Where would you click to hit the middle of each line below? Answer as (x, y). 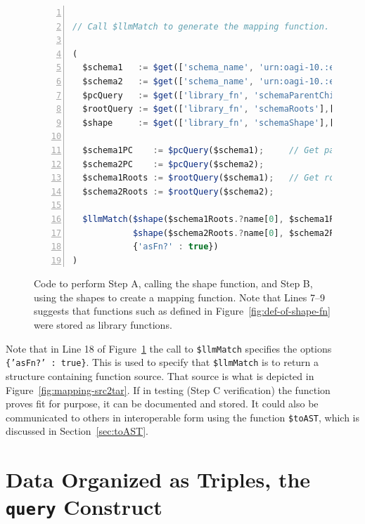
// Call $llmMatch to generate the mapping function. (201, 26)
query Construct (84, 507)
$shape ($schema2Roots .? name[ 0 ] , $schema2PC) (238, 233)
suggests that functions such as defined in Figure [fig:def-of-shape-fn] (182, 311)
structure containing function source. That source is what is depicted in (160, 375)
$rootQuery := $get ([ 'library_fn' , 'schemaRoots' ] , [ (209, 109)
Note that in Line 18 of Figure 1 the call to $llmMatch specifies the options (169, 348)
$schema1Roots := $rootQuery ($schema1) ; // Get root (213, 178)
